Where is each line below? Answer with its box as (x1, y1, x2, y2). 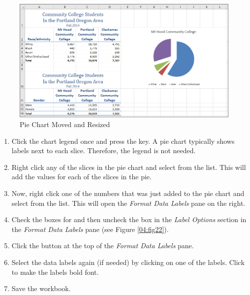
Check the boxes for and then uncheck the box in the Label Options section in (11, 214, 247, 225)
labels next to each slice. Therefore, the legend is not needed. (11, 145, 196, 156)
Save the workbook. (11, 283, 71, 294)
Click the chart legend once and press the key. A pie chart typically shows (11, 135, 235, 146)
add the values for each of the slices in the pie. (11, 171, 152, 182)
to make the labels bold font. (11, 266, 99, 277)
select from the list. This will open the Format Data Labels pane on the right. (11, 197, 246, 208)
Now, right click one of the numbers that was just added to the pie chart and (11, 188, 245, 198)
